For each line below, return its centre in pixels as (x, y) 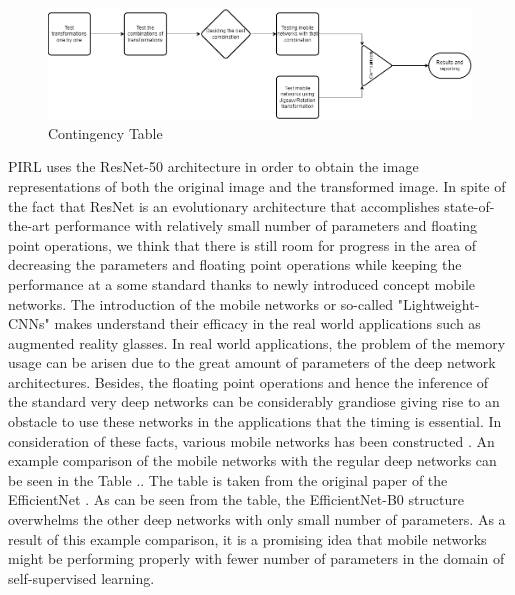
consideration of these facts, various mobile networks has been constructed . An (251, 440)
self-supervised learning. (81, 577)
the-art (29, 225)
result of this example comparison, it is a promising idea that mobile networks (247, 538)
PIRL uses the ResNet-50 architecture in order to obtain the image (213, 166)
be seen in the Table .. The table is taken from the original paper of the (228, 479)
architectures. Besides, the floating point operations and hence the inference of (248, 381)
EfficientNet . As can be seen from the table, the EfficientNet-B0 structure (236, 499)
